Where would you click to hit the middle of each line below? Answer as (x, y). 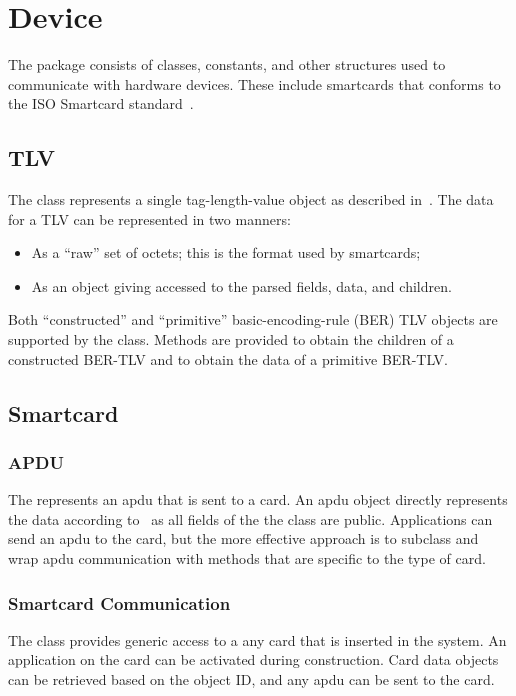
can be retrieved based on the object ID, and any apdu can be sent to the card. (251, 679)
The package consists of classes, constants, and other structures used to (227, 64)
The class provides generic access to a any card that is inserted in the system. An (257, 639)
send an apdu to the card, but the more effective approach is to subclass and (243, 538)
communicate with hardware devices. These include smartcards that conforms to (254, 83)
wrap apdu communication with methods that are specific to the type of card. (247, 558)
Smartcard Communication (119, 602)
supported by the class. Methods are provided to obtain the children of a (231, 339)
